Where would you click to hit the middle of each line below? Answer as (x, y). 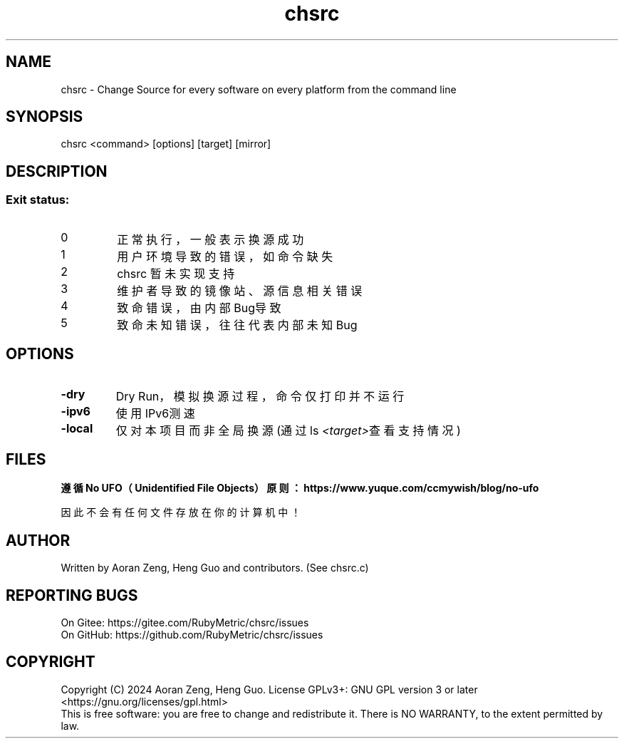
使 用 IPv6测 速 (155, 413)
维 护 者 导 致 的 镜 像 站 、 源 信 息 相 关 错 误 (240, 290)
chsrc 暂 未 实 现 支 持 (176, 273)
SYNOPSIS (45, 117)
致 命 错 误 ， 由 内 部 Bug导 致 (199, 308)
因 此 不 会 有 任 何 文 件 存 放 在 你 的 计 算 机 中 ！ (181, 512)
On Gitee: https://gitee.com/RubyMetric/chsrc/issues (185, 623)
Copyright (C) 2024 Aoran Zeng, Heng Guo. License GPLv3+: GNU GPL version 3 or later (269, 689)
